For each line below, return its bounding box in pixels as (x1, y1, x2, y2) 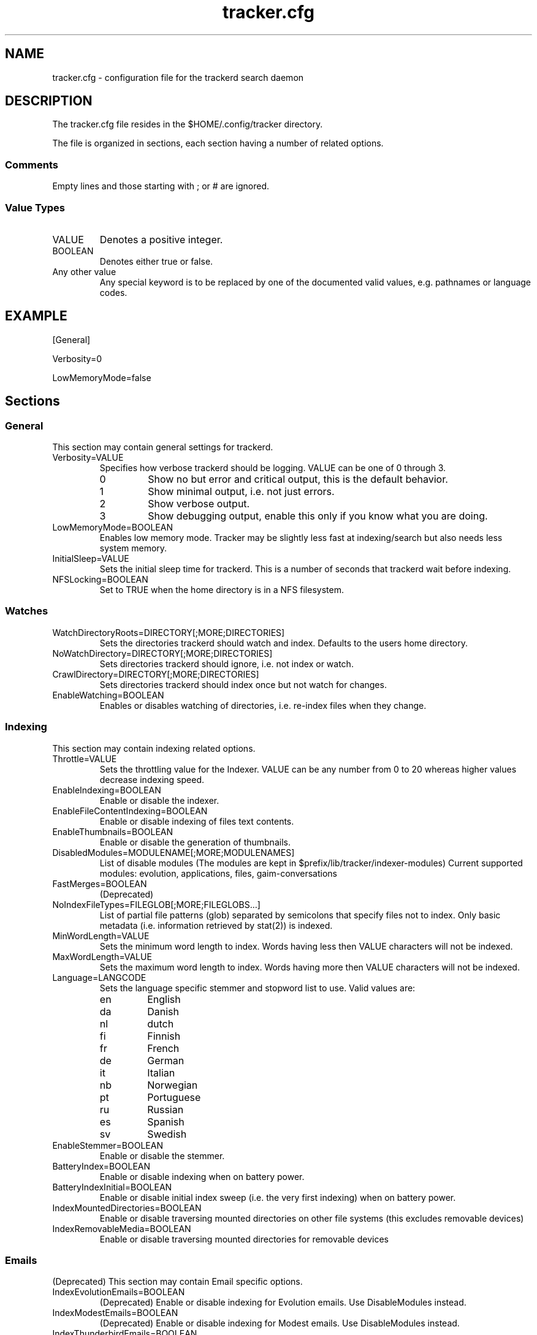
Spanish (147, 1115, 185, 1128)
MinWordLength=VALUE (52, 930, 150, 941)
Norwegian (147, 1078, 198, 1091)
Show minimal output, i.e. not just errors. (148, 485, 335, 497)
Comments (5, 158, 58, 171)
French (147, 1042, 180, 1054)
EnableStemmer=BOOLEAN (52, 1140, 163, 1151)
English (147, 993, 181, 1005)
